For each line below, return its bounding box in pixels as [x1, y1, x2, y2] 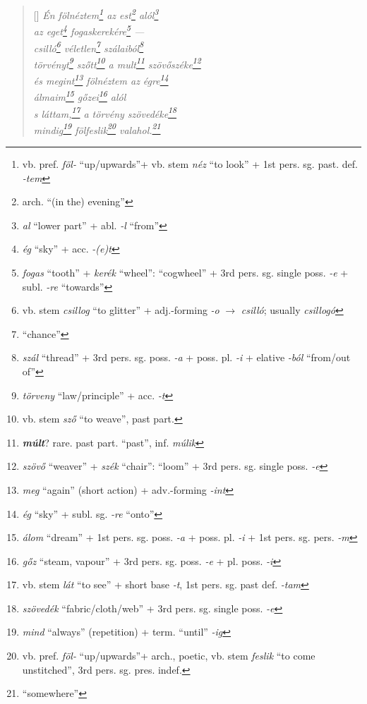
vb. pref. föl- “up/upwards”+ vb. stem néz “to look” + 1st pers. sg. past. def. [22, 157, 358, 171]
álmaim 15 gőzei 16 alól [33, 87, 126, 104]
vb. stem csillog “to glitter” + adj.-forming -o [22, 303, 219, 317]
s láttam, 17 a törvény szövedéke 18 [33, 104, 177, 121]
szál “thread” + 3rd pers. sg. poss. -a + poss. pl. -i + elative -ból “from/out [22, 350, 351, 365]
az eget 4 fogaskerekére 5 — [33, 22, 145, 38]
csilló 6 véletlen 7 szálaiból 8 [33, 38, 144, 55]
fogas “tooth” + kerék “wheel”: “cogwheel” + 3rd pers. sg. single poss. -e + [22, 265, 349, 279]
